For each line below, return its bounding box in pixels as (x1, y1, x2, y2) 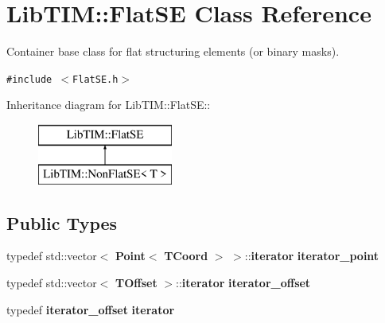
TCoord (164, 247, 208, 264)
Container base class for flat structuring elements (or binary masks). (6, 43, 340, 60)
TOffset (115, 274, 157, 290)
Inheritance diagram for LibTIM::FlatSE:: (6, 96, 211, 113)
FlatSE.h (72, 73, 119, 85)
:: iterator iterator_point (244, 247, 379, 264)
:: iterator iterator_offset (176, 274, 311, 290)
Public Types (6, 210, 118, 235)
